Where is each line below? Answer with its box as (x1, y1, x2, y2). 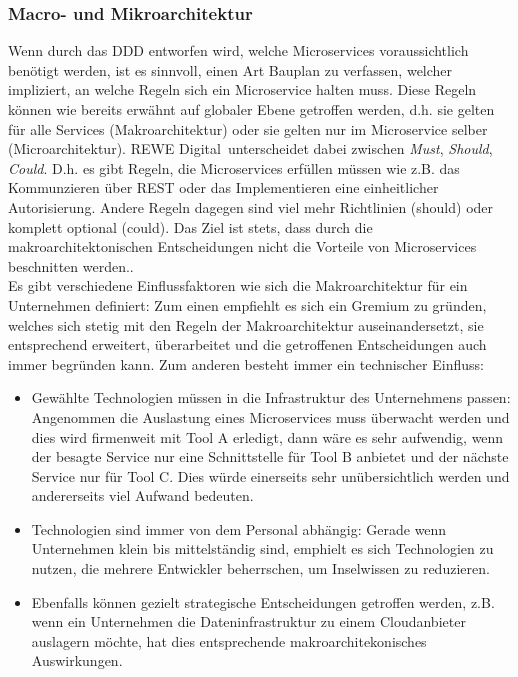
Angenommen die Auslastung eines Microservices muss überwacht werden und (31, 406, 510, 427)
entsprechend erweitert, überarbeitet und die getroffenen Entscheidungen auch (8, 334, 487, 355)
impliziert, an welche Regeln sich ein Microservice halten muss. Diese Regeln (8, 79, 477, 100)
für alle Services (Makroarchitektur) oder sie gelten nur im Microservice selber (8, 118, 488, 139)
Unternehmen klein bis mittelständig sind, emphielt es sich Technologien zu (31, 538, 494, 559)
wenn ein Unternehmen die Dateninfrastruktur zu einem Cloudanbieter (31, 611, 466, 632)
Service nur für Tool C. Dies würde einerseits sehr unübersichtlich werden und (31, 465, 510, 486)
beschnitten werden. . (8, 255, 134, 276)
